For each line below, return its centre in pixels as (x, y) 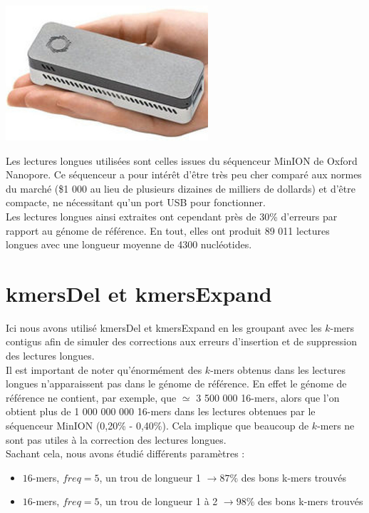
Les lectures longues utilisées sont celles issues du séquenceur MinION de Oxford (182, 160)
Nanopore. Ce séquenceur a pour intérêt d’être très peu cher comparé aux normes (184, 174)
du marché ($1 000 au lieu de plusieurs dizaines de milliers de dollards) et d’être (181, 188)
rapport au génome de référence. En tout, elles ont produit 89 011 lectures (168, 230)
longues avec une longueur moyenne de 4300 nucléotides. (129, 244)
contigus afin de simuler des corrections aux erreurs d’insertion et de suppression (181, 341)
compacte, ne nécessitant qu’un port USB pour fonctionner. (136, 202)
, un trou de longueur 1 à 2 (158, 501)
